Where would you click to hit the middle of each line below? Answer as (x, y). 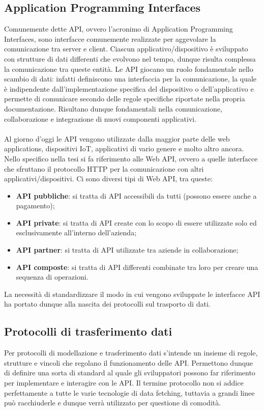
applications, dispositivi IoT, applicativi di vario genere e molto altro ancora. (124, 148)
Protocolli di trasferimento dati (88, 331)
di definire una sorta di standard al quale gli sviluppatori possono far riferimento (130, 373)
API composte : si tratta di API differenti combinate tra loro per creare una (137, 267)
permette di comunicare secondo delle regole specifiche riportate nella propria (125, 99)
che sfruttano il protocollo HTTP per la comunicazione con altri (104, 168)
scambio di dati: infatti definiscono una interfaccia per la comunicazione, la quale (130, 79)
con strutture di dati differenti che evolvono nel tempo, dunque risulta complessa (130, 58)
